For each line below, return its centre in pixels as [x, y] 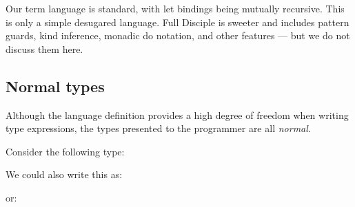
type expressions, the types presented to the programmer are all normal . [158, 128]
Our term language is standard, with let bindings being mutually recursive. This [175, 8]
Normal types [55, 86]
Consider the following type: [65, 151]
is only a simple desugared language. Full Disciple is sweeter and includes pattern [177, 22]
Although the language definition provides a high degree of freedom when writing [177, 115]
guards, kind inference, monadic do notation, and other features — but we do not [178, 35]
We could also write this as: [64, 174]
